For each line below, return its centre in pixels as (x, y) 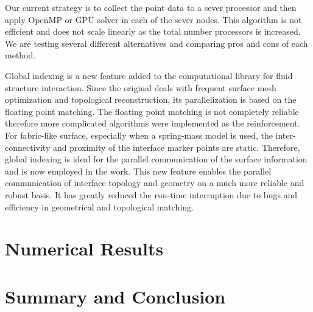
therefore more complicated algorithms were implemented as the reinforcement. (153, 123)
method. (20, 55)
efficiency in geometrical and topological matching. (99, 206)
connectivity (28, 147)
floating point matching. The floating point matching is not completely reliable (152, 111)
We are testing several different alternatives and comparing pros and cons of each (156, 43)
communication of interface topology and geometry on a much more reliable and (155, 183)
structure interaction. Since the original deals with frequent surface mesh (141, 87)
